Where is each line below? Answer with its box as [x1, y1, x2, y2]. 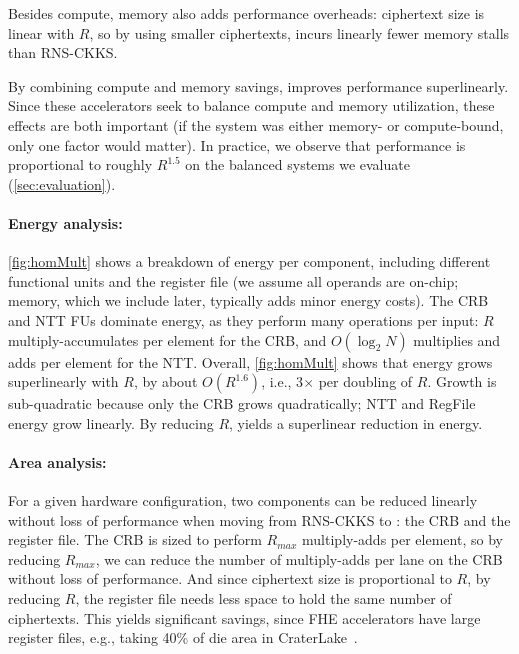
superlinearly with [8, 371, 119, 392]
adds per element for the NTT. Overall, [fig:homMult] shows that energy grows [8, 351, 493, 372]
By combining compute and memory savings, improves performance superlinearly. [8, 75, 509, 96]
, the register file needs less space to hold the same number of [75, 588, 452, 609]
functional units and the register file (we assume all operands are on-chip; [8, 270, 459, 291]
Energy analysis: [8, 212, 123, 233]
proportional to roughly [8, 154, 153, 175]
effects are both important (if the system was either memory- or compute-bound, [8, 114, 504, 135]
